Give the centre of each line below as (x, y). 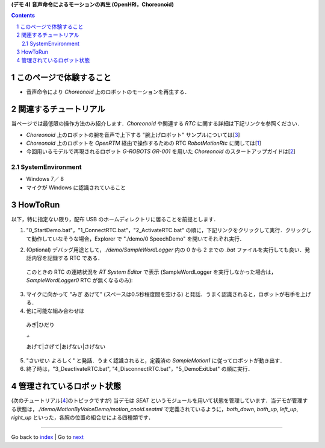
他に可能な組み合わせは (55, 311)
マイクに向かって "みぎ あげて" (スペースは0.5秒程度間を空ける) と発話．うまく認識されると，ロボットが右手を (163, 294)
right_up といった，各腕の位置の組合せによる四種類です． (82, 417)
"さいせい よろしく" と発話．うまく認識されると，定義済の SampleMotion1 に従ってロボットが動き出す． (156, 360)
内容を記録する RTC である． (67, 258)
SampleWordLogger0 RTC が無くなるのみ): (79, 280)
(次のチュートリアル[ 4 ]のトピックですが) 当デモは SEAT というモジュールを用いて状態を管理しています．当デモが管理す (159, 400)
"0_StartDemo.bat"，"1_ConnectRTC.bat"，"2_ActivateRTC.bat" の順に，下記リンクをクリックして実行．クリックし (169, 230)
